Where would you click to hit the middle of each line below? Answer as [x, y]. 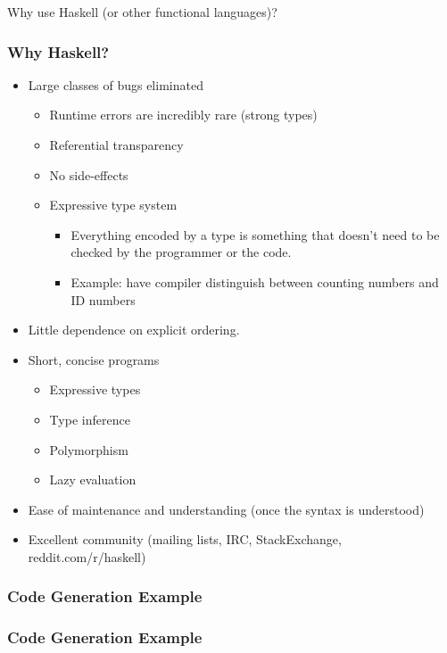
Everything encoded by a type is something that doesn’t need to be [255, 234]
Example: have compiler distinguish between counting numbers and [255, 281]
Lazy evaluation [93, 479]
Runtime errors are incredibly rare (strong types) [183, 115]
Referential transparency [116, 145]
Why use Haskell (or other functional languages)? [142, 12]
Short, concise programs [94, 359]
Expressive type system [113, 205]
